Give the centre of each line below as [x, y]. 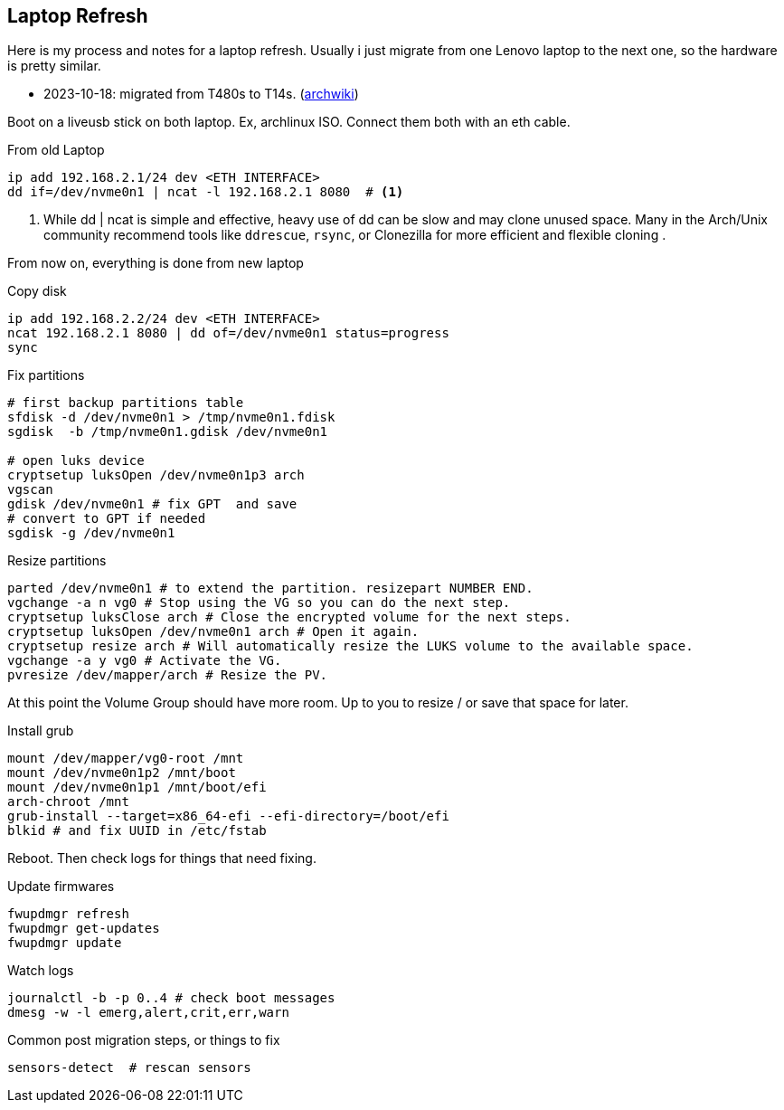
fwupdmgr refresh [68, 914]
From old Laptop [56, 150]
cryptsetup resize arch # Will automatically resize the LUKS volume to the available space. [350, 646]
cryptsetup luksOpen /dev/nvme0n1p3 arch [156, 475]
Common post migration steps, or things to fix [144, 1040]
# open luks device [76, 461]
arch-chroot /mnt [68, 802]
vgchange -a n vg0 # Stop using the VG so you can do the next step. [259, 603]
